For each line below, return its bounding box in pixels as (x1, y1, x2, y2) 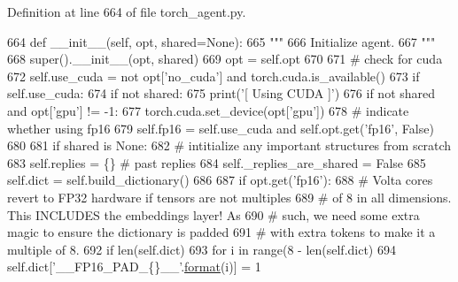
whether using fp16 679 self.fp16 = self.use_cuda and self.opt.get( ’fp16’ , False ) (7, 118, 434, 137)
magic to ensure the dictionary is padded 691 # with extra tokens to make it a (7, 223, 436, 241)
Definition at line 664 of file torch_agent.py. (7, 3, 246, 20)
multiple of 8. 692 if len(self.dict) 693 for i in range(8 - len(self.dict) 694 (7, 240, 396, 258)
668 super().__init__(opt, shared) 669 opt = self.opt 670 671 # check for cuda (7, 50, 443, 68)
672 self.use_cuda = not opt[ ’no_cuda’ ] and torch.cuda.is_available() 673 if (7, 66, 420, 85)
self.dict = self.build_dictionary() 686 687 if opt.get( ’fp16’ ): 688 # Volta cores (7, 171, 433, 189)
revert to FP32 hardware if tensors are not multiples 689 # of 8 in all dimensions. (7, 187, 452, 206)
